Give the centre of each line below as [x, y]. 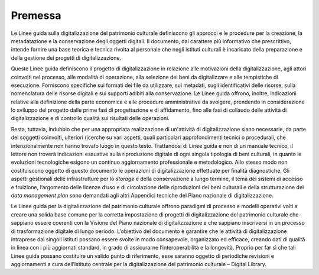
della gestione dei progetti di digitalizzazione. [66, 58]
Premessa [36, 15]
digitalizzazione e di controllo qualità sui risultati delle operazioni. [90, 118]
